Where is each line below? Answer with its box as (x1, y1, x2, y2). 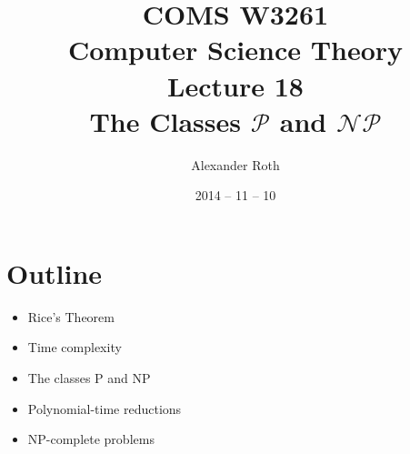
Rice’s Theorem (27, 307, 115, 326)
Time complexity (27, 338, 122, 357)
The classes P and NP (27, 368, 151, 387)
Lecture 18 (167, 66, 304, 104)
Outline (6, 254, 103, 291)
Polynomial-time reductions (27, 399, 182, 418)
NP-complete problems (27, 429, 155, 449)
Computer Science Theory (67, 31, 404, 68)
